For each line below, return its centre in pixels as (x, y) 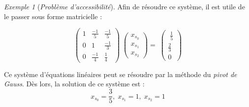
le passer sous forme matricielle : (53, 16)
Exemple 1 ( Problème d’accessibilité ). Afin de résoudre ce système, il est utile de (124, 6)
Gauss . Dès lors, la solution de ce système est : (74, 84)
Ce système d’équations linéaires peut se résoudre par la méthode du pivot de (121, 74)
